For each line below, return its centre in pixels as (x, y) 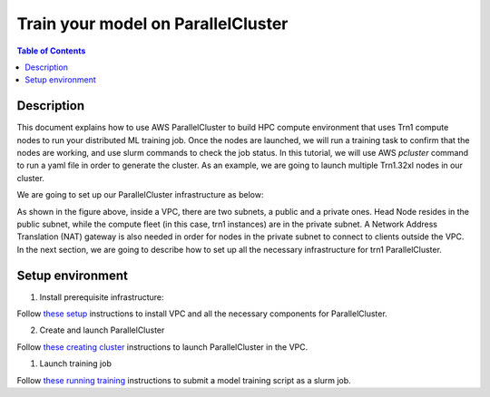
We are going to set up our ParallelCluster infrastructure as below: (140, 195)
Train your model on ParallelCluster (152, 24)
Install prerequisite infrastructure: (102, 297)
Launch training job (76, 363)
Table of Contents (51, 51)
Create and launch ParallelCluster (102, 330)
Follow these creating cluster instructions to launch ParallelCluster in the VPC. (162, 347)
